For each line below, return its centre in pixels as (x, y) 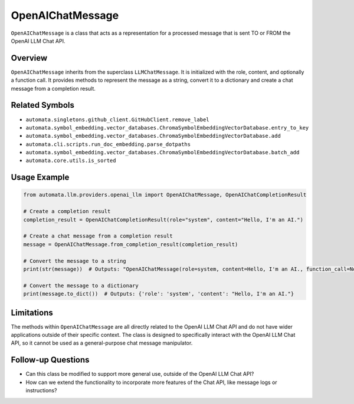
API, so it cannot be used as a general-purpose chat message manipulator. (102, 343)
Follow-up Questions (50, 360)
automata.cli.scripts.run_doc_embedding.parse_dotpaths (108, 144)
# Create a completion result (67, 211)
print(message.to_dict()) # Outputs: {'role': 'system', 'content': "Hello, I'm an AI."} (159, 294)
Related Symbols (43, 105)
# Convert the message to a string (75, 261)
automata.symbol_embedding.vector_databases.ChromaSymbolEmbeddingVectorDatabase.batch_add (163, 153)
